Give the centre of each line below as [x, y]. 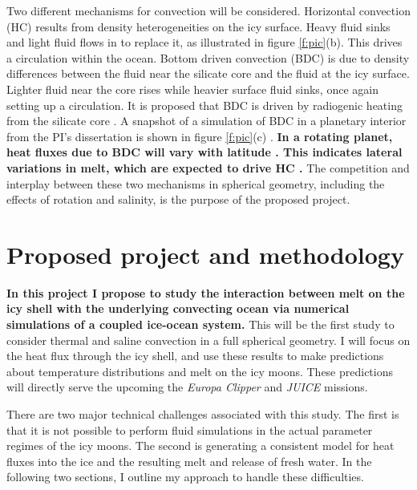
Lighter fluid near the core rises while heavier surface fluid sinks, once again [192, 89]
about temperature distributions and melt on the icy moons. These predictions [200, 371]
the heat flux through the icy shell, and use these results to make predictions [195, 356]
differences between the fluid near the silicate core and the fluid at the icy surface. [208, 73]
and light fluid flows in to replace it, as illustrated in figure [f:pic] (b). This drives [204, 42]
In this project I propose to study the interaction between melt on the [206, 292]
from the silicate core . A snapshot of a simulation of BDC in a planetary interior [206, 121]
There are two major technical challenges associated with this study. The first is [203, 414]
